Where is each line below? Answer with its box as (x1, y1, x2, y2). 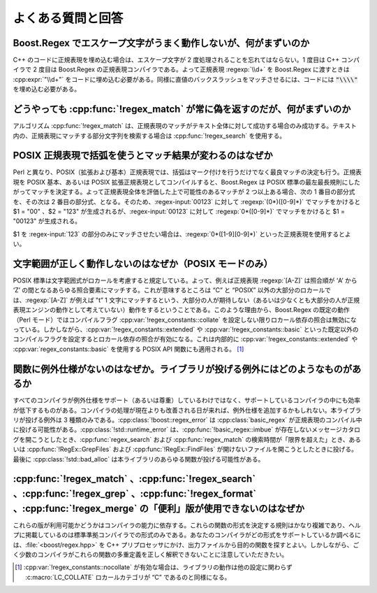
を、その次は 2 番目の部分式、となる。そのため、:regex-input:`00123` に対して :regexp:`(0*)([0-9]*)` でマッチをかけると (13, 197, 361, 206)
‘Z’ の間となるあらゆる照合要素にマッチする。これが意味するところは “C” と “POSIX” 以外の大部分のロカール (13, 286, 325, 294)
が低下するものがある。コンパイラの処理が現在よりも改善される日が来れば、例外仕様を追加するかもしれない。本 (13, 406, 337, 414)
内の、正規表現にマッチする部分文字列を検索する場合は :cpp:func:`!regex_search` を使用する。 (13, 131, 286, 140)
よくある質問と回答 (13, 10, 124, 26)
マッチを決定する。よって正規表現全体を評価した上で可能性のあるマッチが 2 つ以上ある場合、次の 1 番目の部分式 (31, 187, 355, 196)
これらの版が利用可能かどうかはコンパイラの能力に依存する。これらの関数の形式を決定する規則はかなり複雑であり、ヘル (13, 521, 361, 529)
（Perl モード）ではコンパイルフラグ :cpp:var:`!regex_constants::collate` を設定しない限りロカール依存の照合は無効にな (13, 315, 357, 324)
